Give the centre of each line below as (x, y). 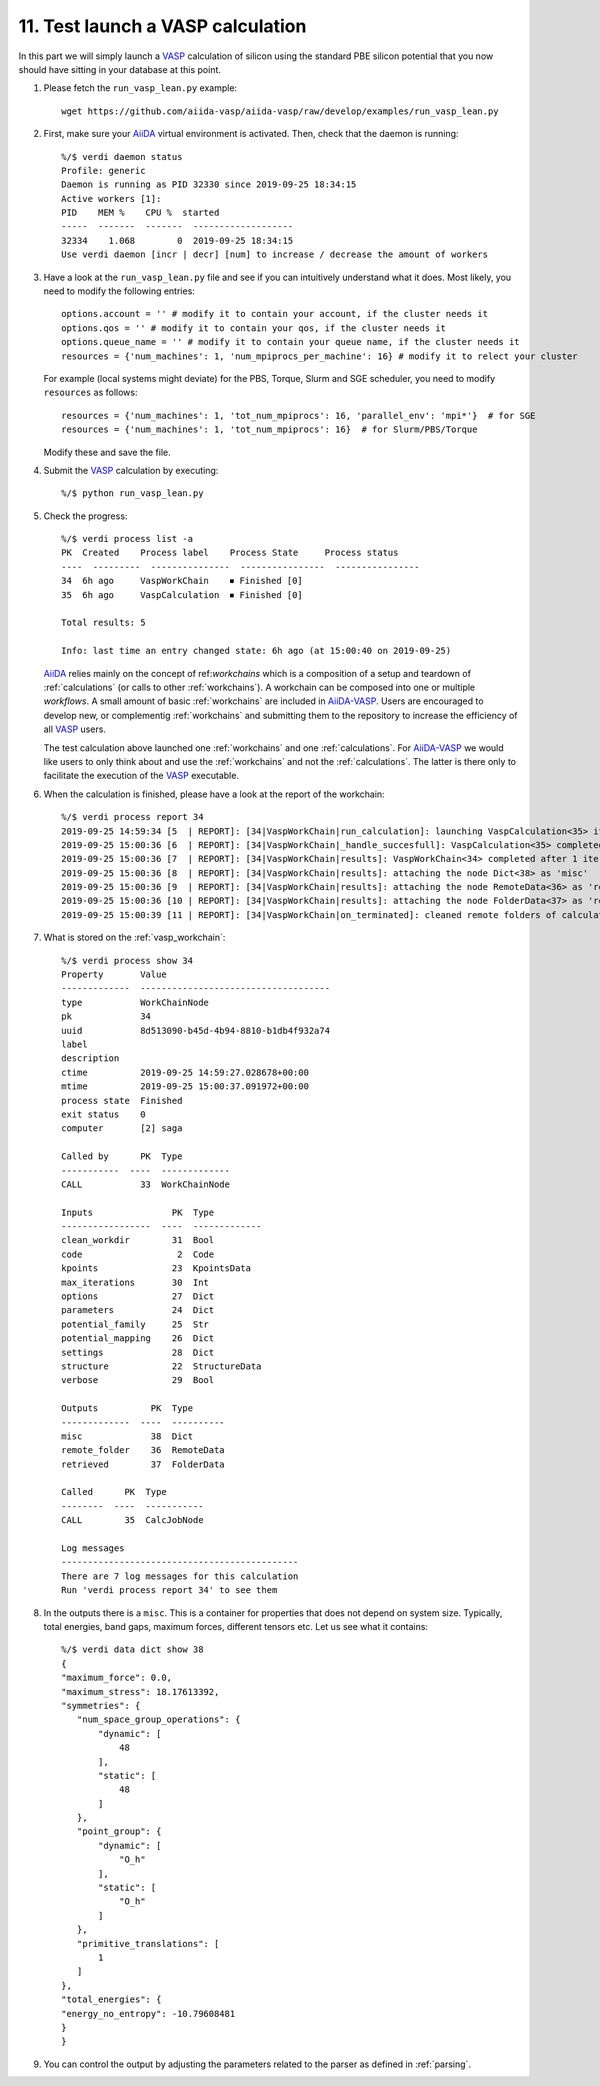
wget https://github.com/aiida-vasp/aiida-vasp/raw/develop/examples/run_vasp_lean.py (280, 111)
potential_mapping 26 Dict (138, 1338)
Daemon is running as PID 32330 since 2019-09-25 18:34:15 (209, 184)
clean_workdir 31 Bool (138, 1240)
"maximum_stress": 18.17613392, (140, 1691)
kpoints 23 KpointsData (156, 1268)
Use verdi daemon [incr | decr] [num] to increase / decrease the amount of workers (275, 254)
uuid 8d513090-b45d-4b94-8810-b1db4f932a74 (195, 1030)
